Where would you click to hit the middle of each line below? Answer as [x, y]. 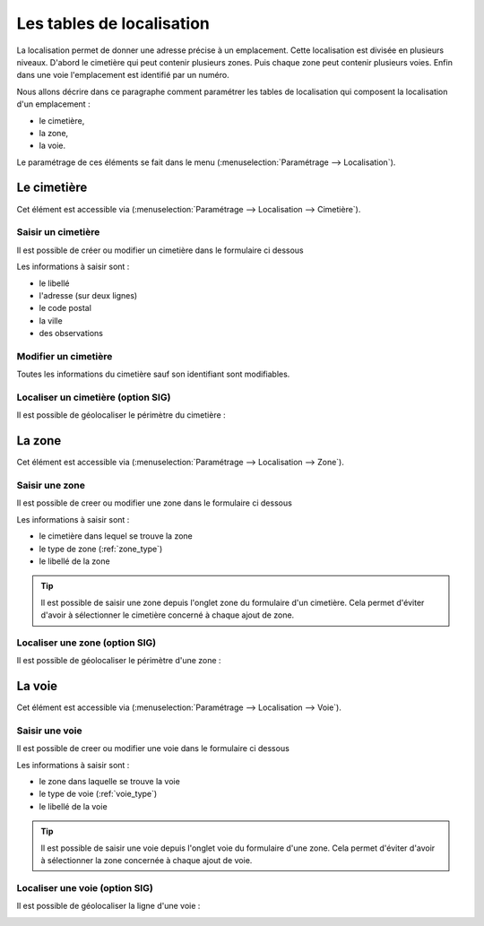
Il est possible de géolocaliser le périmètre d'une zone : [119, 661]
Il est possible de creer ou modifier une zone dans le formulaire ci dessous [155, 503]
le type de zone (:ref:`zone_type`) [101, 549]
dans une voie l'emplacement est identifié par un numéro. [123, 75]
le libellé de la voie [73, 806]
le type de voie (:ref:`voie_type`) [98, 794]
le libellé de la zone [75, 561]
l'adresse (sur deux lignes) [88, 295]
